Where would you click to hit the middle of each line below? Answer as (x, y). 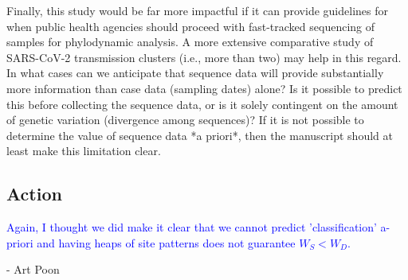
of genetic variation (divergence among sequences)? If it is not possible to (185, 120)
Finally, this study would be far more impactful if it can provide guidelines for (197, 10)
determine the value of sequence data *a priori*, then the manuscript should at (200, 135)
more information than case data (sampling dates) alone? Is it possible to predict (204, 88)
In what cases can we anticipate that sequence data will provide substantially (195, 73)
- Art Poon (33, 269)
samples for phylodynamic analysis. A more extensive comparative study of (190, 42)
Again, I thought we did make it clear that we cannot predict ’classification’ (192, 227)
